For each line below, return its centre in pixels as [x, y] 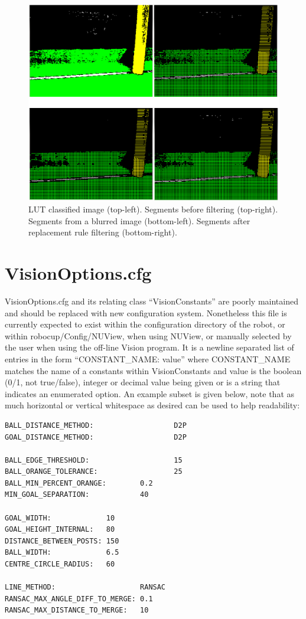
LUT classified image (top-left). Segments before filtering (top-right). [153, 209]
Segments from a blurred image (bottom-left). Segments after [139, 220]
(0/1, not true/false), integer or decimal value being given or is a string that [143, 382]
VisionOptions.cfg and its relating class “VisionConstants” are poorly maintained [152, 301]
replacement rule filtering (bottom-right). [103, 232]
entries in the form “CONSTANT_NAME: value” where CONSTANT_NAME [148, 358]
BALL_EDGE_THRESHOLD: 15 [94, 460]
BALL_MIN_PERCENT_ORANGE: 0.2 [79, 483]
